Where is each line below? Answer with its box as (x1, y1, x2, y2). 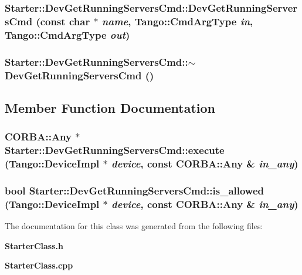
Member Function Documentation (5, 98, 216, 116)
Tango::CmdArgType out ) (5, 27, 130, 42)
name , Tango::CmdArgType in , (101, 14, 253, 28)
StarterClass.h (5, 239, 63, 251)
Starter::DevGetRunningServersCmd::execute (5, 143, 225, 157)
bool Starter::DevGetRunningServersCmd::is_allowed (5, 183, 264, 197)
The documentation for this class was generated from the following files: (5, 220, 263, 232)
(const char (36, 14, 90, 28)
